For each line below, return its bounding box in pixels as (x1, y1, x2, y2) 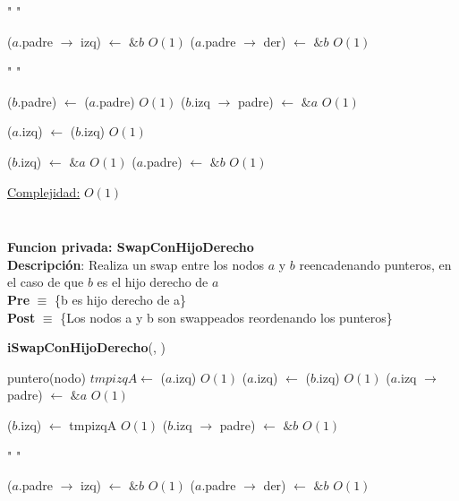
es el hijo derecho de (97, 272, 208, 291)
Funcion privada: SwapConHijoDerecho (7, 238, 254, 256)
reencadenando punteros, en (299, 255, 452, 273)
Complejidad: (7, 182, 81, 201)
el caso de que (7, 272, 84, 291)
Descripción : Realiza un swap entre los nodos (7, 255, 264, 273)
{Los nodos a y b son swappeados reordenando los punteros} (60, 307, 393, 326)
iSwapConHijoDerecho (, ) (7, 338, 166, 357)
